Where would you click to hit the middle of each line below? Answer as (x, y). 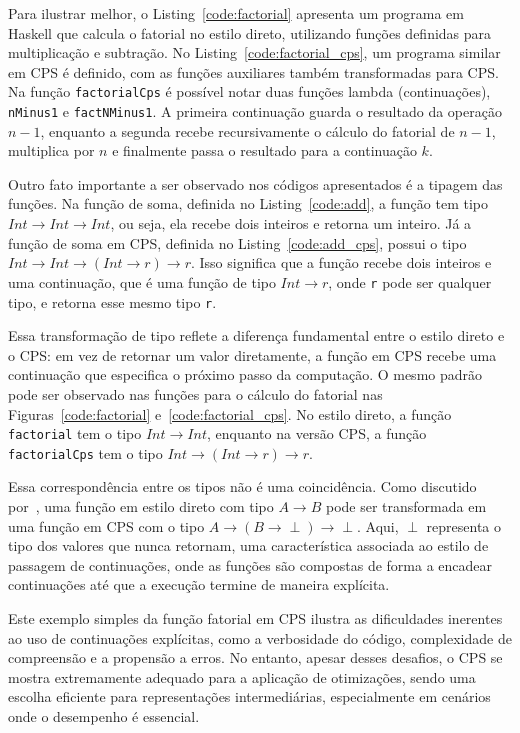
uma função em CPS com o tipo (106, 525)
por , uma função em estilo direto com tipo (141, 506)
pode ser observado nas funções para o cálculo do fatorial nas (195, 393)
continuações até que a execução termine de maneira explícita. (199, 584)
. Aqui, (377, 525)
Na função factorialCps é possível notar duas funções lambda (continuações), (249, 91)
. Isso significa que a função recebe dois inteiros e (341, 262)
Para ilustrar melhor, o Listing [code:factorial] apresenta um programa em (236, 13)
